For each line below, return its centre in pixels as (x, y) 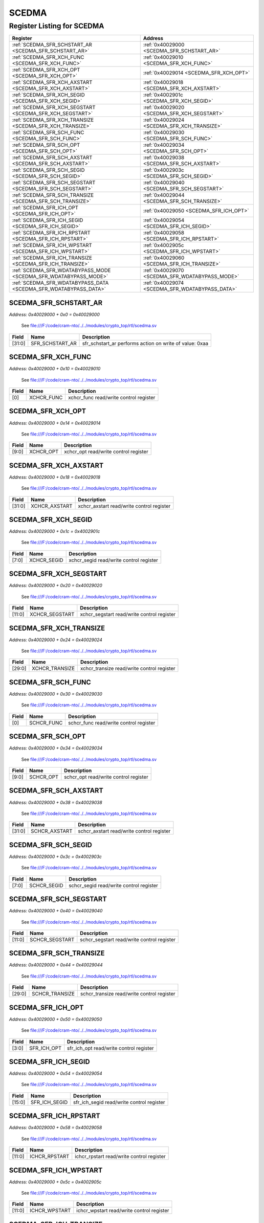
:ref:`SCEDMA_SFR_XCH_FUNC (48, 57)
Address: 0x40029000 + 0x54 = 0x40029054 (56, 1073)
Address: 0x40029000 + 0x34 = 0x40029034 (56, 748)
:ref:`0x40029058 (164, 233)
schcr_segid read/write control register (113, 885)
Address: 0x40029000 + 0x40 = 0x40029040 (56, 911)
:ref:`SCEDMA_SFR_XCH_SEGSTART (54, 108)
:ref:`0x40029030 (164, 133)
